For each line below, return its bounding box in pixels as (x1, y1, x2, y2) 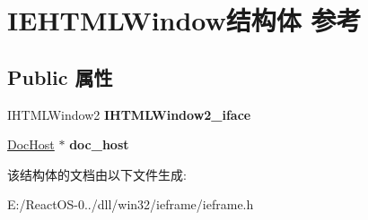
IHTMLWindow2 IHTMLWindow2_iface (7, 105, 251, 123)
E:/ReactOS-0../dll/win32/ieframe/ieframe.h (7, 195, 254, 214)
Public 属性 (7, 63, 113, 90)
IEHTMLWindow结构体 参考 (7, 2, 362, 38)
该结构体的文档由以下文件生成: (7, 165, 187, 183)
